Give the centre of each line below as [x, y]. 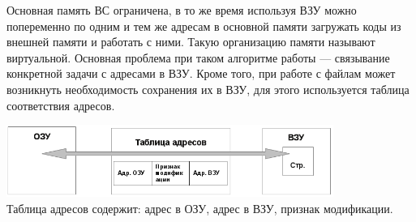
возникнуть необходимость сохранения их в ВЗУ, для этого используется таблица [208, 89]
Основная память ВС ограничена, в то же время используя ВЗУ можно [182, 10]
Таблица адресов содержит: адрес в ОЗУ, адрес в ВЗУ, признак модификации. [200, 208]
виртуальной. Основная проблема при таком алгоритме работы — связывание [198, 57]
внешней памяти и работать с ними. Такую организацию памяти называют [191, 42]
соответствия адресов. [61, 105]
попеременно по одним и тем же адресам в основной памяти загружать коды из [204, 26]
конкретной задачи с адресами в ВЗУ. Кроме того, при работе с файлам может [201, 73]
